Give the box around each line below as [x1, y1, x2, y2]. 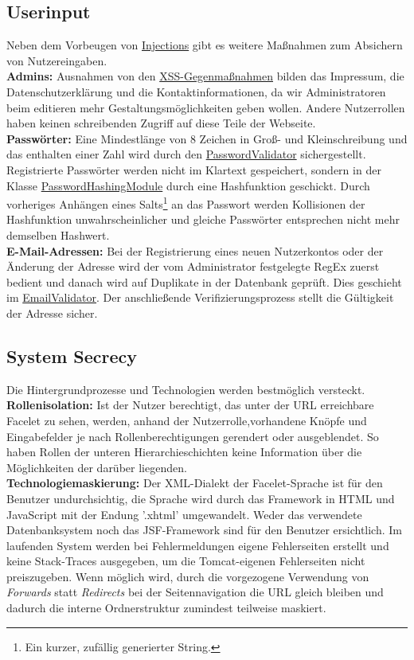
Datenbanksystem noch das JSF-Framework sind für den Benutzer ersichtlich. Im [6, 521, 402, 538]
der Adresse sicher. [6, 304, 98, 321]
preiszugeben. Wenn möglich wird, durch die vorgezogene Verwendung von [6, 568, 369, 584]
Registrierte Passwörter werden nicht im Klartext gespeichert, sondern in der [6, 161, 381, 178]
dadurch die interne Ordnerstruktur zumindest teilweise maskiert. [6, 599, 326, 616]
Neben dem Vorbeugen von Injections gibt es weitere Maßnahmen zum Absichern [6, 37, 403, 53]
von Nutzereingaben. [6, 52, 107, 68]
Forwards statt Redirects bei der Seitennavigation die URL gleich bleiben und [6, 584, 384, 600]
